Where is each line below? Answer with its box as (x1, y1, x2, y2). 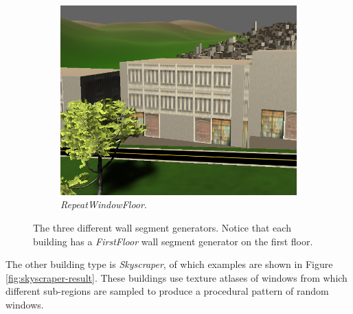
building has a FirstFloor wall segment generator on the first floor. (33, 234, 313, 248)
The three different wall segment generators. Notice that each (33, 221, 291, 234)
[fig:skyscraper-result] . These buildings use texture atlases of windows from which (5, 270, 348, 284)
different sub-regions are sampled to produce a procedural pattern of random (5, 284, 329, 298)
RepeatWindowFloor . (60, 197, 147, 212)
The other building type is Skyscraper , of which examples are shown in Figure (5, 257, 333, 271)
